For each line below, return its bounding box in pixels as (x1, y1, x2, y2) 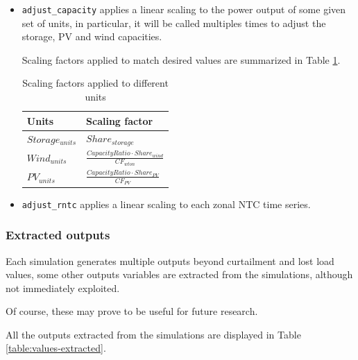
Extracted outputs (6, 226, 110, 243)
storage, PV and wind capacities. (22, 29, 162, 44)
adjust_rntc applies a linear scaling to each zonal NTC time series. (22, 196, 311, 211)
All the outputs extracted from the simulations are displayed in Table (6, 327, 301, 341)
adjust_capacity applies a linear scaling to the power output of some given (22, 2, 346, 16)
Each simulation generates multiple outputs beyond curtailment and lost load (6, 253, 334, 268)
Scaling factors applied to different (22, 76, 169, 90)
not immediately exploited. (6, 280, 120, 295)
